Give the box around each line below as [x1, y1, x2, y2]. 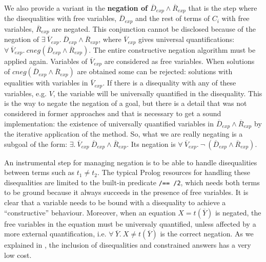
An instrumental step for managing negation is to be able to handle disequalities [4, 157, 257, 167]
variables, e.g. [4, 88, 47, 98]
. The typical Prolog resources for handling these [97, 167, 251, 178]
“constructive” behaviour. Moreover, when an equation [4, 207, 176, 217]
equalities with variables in [4, 77, 88, 88]
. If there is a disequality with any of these [103, 77, 236, 88]
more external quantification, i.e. [4, 228, 107, 239]
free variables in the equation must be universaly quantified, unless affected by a [4, 218, 256, 229]
